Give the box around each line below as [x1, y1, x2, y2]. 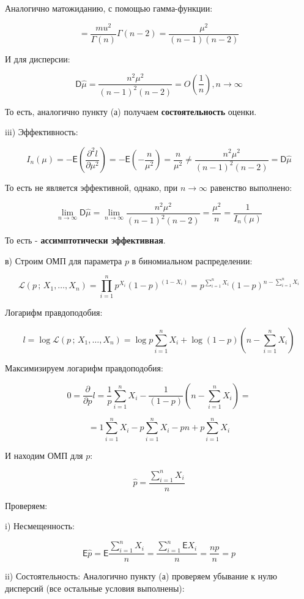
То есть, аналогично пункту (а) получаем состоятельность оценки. [5, 105, 257, 117]
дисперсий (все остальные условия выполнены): [5, 581, 185, 594]
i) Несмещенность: [5, 519, 75, 532]
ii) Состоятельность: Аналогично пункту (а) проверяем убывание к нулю [5, 570, 278, 582]
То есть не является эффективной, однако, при [5, 181, 178, 193]
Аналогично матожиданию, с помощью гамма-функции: [5, 2, 213, 14]
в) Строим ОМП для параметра [5, 254, 122, 267]
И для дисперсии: [5, 52, 70, 65]
